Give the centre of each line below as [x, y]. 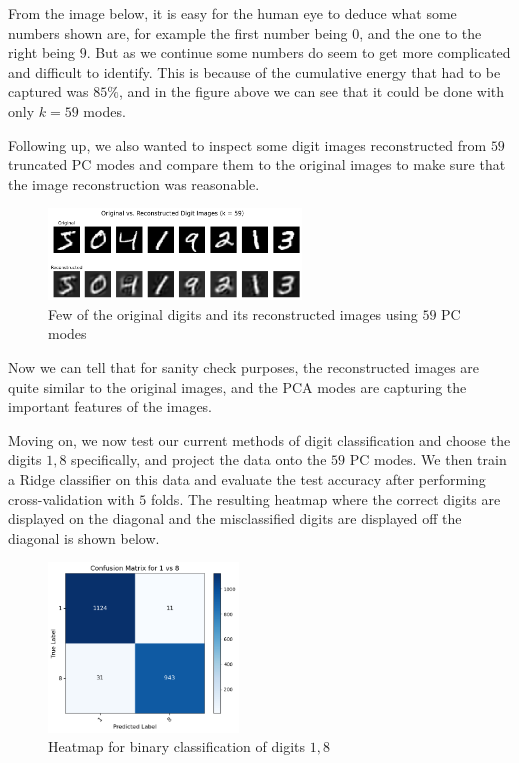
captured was [48, 91]
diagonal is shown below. [84, 537]
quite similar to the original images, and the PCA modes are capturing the [237, 386]
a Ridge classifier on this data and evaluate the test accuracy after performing [247, 479]
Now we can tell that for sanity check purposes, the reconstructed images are [244, 367]
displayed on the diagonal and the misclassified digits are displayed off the [235, 518]
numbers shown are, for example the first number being [178, 32]
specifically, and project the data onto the [199, 459]
